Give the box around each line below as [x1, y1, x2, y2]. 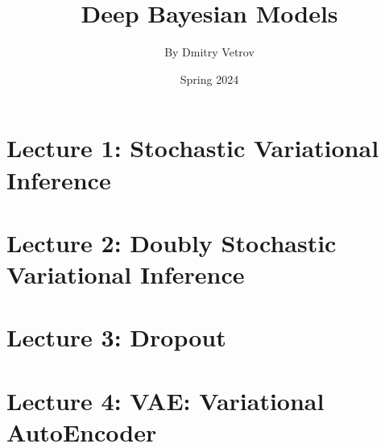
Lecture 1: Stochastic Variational [6, 131, 379, 164]
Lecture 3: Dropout [6, 321, 226, 354]
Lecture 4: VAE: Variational [6, 384, 325, 417]
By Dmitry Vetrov [164, 44, 255, 60]
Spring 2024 [180, 70, 239, 87]
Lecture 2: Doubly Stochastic [6, 226, 337, 259]
